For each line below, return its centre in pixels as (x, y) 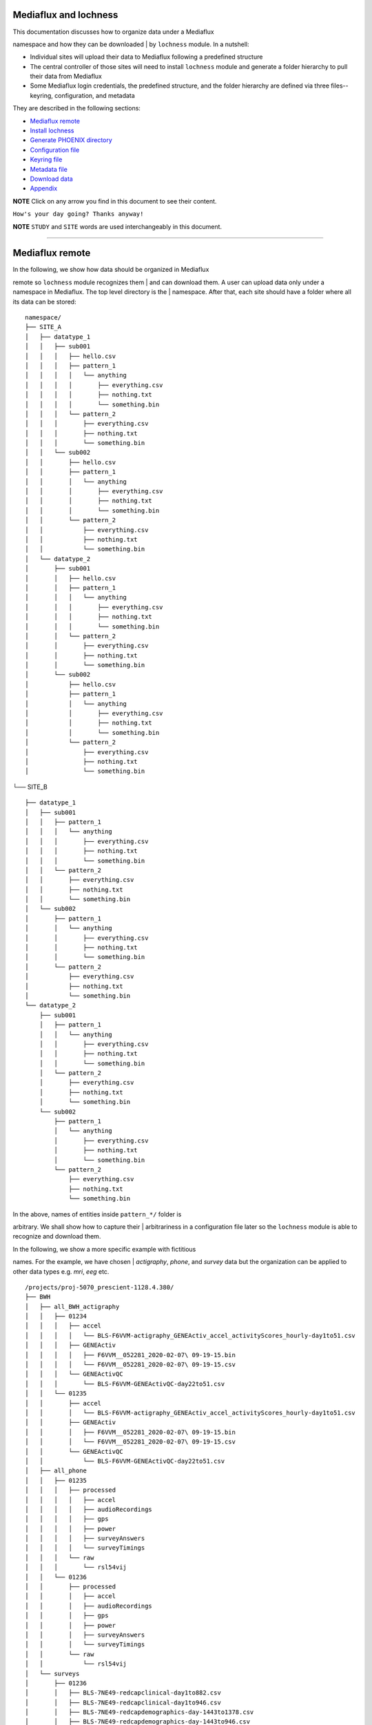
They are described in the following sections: (77, 108)
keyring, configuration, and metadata (83, 95)
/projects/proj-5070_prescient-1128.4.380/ (100, 1287)
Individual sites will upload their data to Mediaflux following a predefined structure (146, 57)
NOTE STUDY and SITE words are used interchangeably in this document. (117, 226)
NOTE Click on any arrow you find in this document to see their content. (115, 201)
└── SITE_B (30, 787)
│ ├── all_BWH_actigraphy (72, 1307)
